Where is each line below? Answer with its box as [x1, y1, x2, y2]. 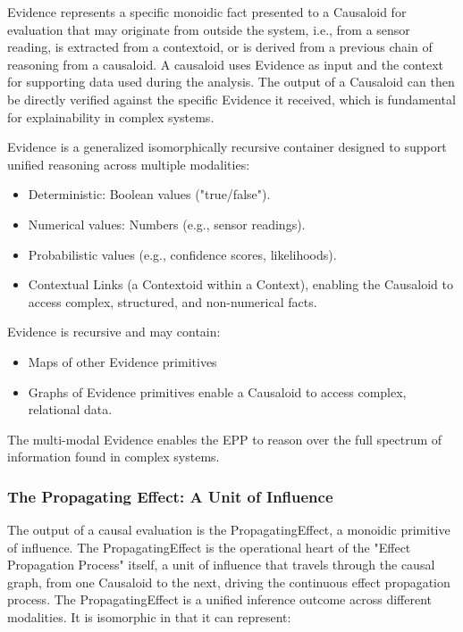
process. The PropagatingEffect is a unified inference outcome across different [7, 590, 432, 609]
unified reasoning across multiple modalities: [7, 154, 250, 173]
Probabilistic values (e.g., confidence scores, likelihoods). [28, 245, 337, 263]
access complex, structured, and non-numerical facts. [28, 292, 317, 311]
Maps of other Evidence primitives [28, 352, 217, 370]
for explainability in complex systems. [7, 107, 215, 126]
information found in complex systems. [7, 447, 220, 466]
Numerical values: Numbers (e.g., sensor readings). [28, 214, 306, 233]
